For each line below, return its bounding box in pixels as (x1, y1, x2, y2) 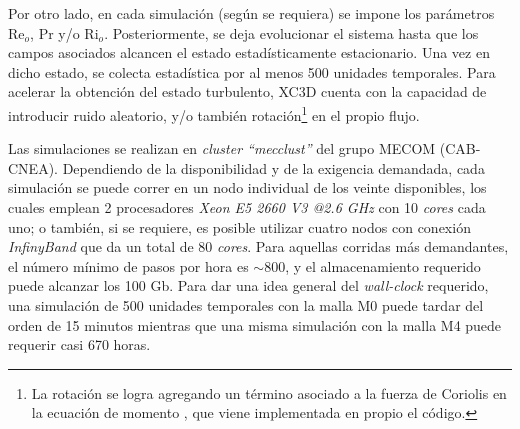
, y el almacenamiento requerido (285, 255, 481, 276)
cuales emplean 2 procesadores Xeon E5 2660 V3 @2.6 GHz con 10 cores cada (8, 197, 486, 217)
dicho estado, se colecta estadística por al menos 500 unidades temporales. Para (8, 61, 496, 82)
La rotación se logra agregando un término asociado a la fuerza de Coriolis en (31, 382, 507, 403)
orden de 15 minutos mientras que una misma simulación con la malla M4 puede (8, 314, 502, 335)
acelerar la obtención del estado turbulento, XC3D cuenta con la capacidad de (8, 81, 487, 102)
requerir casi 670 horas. (8, 334, 151, 355)
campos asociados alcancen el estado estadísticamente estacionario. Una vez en (8, 42, 490, 63)
